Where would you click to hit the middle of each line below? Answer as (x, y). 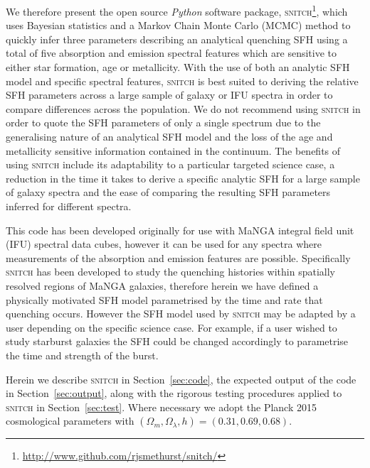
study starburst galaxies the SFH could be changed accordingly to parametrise (177, 341)
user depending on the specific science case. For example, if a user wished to (171, 327)
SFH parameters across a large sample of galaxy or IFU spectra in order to (169, 95)
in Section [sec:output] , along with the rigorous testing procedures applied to (174, 393)
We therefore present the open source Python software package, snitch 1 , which (177, 10)
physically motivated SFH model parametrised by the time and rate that (164, 299)
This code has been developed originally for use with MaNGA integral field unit (180, 230)
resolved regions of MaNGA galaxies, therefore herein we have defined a (162, 285)
